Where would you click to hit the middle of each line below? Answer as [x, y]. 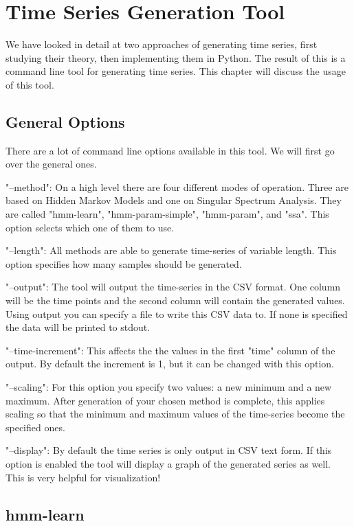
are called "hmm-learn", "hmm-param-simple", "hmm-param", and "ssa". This [167, 214]
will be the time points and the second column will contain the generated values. [175, 300]
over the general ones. [51, 164]
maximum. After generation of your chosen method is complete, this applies [165, 400]
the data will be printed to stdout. [78, 327]
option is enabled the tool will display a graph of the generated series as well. [168, 463]
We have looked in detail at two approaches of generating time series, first [162, 44]
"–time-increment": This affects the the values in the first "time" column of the [170, 350]
